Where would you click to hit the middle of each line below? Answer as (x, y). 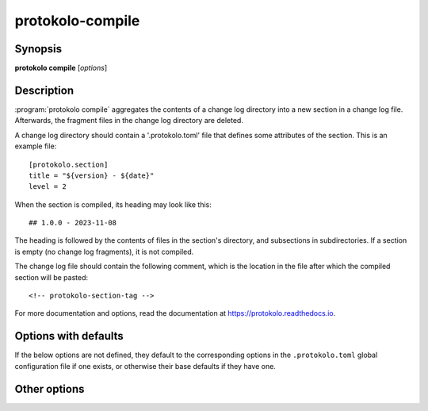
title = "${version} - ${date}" (92, 175)
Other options (50, 389)
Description (44, 90)
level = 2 (48, 187)
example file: (36, 146)
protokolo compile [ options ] (61, 68)
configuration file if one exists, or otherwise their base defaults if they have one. (145, 366)
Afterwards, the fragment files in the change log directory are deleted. (129, 121)
